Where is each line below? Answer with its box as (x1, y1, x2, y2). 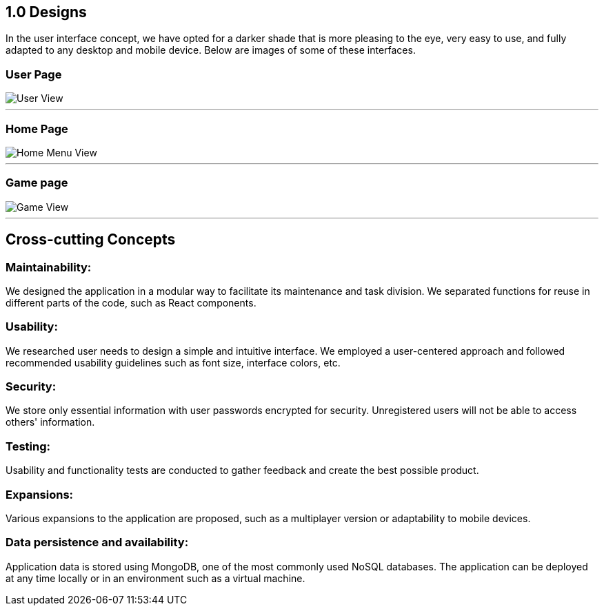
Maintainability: (6, 260, 92, 274)
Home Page (6, 121, 68, 136)
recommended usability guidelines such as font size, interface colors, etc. (6, 356, 341, 369)
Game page (6, 176, 68, 190)
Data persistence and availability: (6, 535, 189, 550)
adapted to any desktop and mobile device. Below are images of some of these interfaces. (6, 44, 416, 56)
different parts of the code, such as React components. (6, 296, 256, 309)
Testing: (6, 439, 50, 453)
